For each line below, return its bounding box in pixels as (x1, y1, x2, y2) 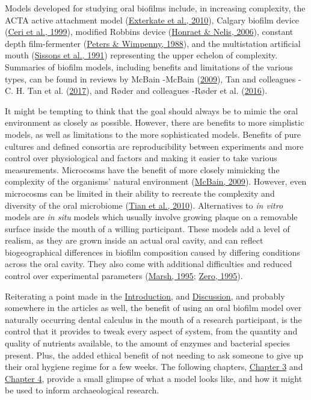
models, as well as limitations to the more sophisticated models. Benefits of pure (5, 128, 301, 140)
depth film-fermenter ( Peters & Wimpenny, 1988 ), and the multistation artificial (5, 37, 301, 49)
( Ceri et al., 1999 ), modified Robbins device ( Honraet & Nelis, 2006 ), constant (5, 25, 294, 38)
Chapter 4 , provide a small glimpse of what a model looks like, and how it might (5, 372, 303, 384)
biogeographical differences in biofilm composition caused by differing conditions (5, 245, 300, 258)
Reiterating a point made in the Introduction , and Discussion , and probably (5, 289, 285, 302)
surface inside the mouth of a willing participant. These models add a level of (5, 222, 290, 235)
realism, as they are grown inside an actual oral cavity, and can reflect (5, 234, 263, 247)
